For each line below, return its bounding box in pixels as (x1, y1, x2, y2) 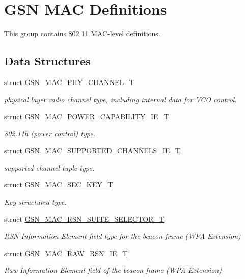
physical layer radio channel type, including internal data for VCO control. (4, 94, 237, 104)
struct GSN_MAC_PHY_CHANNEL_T (4, 76, 134, 87)
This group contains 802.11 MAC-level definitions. (4, 28, 160, 39)
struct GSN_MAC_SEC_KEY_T (4, 179, 113, 190)
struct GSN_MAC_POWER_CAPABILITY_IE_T (4, 111, 169, 122)
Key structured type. (4, 197, 67, 207)
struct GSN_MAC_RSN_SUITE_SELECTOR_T (4, 213, 165, 224)
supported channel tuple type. (4, 162, 94, 173)
